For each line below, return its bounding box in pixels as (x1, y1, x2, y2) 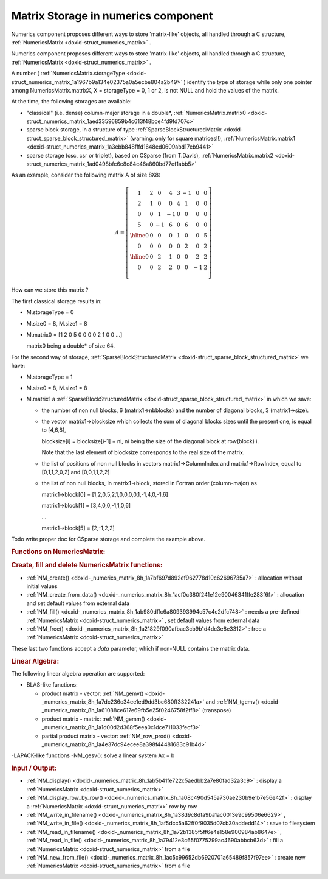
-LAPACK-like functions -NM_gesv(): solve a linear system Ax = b (11, 752, 175, 759)
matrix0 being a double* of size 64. (26, 342, 115, 349)
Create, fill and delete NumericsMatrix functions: (11, 561, 163, 569)
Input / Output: (11, 764, 57, 772)
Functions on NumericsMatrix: (11, 548, 106, 556)
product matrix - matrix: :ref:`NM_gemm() (41, 715, 145, 723)
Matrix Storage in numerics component (11, 9, 213, 23)
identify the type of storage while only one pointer (186, 78, 313, 85)
